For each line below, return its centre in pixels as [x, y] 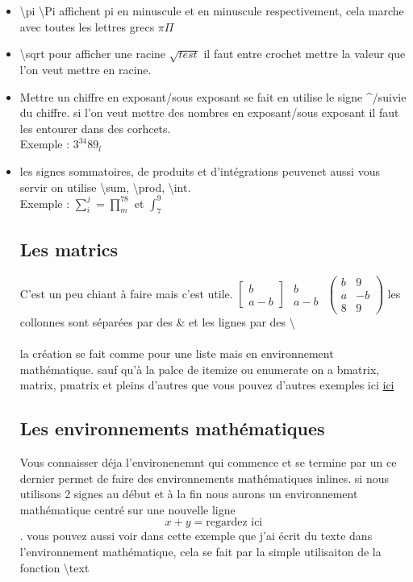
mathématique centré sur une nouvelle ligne [127, 509]
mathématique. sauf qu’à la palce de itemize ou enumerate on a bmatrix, [200, 369]
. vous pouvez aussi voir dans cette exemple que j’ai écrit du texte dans [196, 536]
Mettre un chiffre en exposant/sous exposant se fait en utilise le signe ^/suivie [213, 96]
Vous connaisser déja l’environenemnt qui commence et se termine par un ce [208, 461]
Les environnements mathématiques [172, 428]
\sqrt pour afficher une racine [93, 54]
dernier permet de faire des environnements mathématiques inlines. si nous [204, 478]
